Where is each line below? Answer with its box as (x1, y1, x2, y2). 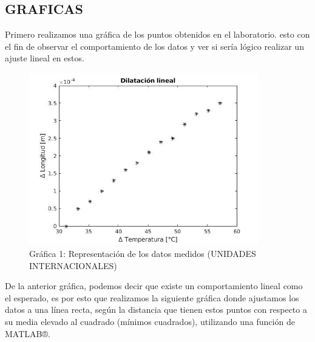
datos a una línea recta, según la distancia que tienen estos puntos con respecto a (5, 303, 307, 316)
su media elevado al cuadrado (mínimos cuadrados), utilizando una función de (5, 315, 295, 327)
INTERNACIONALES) (29, 259, 117, 272)
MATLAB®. (5, 327, 50, 340)
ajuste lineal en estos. (5, 52, 84, 64)
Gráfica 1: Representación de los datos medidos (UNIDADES (29, 247, 256, 260)
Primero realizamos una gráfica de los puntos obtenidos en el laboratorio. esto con (5, 28, 310, 41)
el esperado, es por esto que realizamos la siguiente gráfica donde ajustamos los (5, 291, 299, 304)
